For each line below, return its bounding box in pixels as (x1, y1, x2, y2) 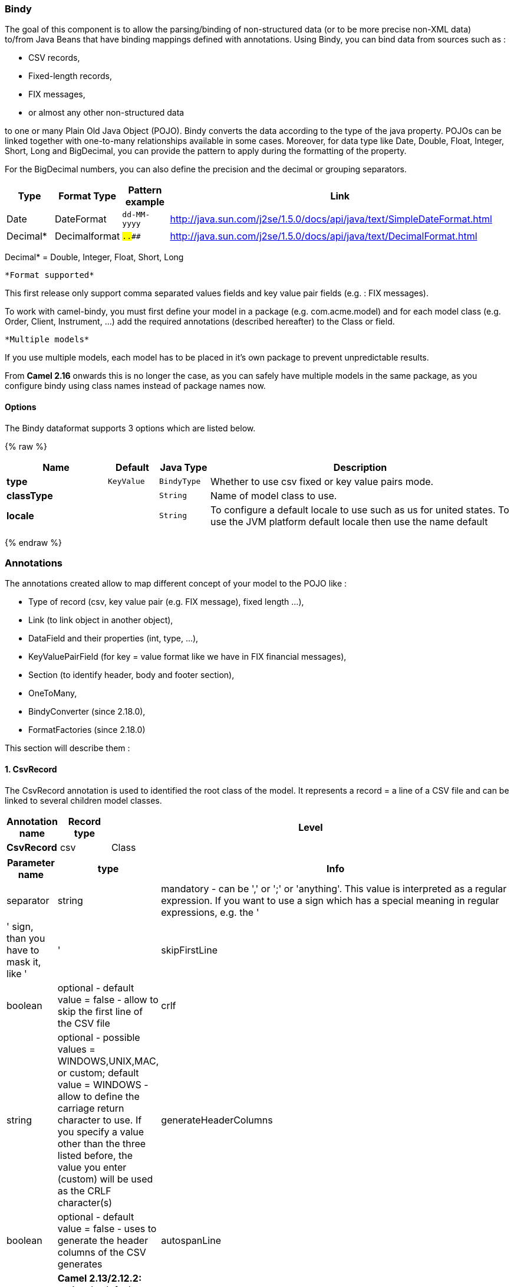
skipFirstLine (161, 944, 218, 956)
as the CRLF (57, 1184, 111, 1197)
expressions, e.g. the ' (161, 906, 259, 918)
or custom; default (57, 1066, 139, 1079)
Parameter (6, 856, 55, 869)
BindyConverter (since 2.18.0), (28, 706, 146, 717)
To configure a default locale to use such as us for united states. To (210, 503, 509, 516)
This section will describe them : (5, 743, 130, 754)
